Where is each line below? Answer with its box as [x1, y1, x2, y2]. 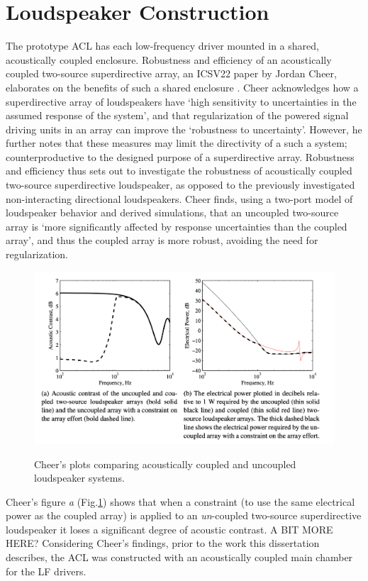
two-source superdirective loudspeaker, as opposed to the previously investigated [6, 177, 355, 192]
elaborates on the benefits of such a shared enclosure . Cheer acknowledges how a [6, 79, 359, 94]
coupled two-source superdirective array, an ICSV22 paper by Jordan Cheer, [6, 66, 337, 81]
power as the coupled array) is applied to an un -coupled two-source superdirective [6, 508, 362, 523]
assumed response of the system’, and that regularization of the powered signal [6, 108, 349, 123]
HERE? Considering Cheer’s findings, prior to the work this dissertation [6, 536, 320, 550]
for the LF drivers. [6, 563, 87, 578]
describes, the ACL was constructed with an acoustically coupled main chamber [6, 550, 353, 565]
